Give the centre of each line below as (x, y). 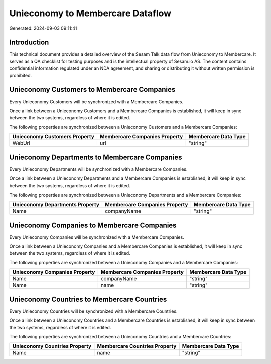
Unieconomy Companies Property (54, 272)
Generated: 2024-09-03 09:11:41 (43, 28)
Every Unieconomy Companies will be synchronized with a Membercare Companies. (97, 237)
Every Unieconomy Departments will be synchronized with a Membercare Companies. (98, 169)
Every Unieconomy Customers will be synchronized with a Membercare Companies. (96, 102)
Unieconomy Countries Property (52, 346)
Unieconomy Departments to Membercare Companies (96, 157)
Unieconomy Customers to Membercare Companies (92, 89)
